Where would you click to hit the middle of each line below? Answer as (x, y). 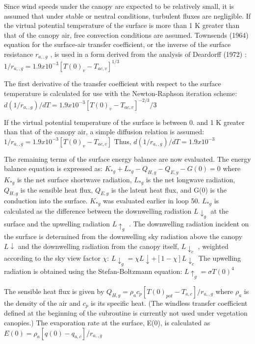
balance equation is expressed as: (53, 168)
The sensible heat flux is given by (54, 291)
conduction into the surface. (46, 201)
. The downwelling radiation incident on (189, 224)
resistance (19, 54)
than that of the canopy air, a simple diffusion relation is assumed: (104, 132)
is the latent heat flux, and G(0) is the (169, 189)
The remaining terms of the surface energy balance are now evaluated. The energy (127, 159)
